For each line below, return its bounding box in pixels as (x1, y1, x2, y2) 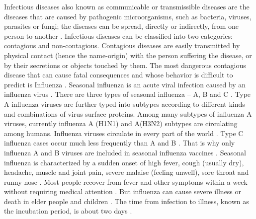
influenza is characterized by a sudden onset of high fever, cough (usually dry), (4, 157, 244, 167)
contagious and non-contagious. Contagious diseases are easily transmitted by (4, 40, 240, 51)
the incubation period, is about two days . (4, 206, 132, 216)
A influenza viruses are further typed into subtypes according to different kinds (4, 98, 245, 109)
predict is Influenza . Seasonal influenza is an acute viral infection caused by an (4, 79, 246, 89)
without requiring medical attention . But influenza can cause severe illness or (4, 186, 242, 197)
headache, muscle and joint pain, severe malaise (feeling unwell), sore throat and (4, 167, 249, 177)
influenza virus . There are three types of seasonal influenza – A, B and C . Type (4, 89, 251, 99)
